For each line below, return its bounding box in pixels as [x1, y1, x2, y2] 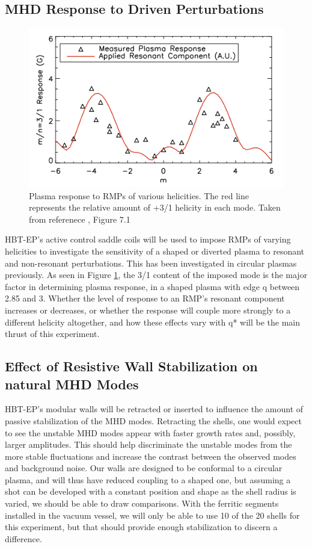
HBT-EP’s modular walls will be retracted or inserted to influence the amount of [5, 403, 304, 415]
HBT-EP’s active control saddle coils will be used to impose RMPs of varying [5, 233, 291, 246]
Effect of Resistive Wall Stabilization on [5, 357, 258, 375]
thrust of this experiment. [5, 327, 100, 340]
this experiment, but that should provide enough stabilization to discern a [5, 521, 278, 533]
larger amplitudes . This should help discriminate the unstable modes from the [5, 438, 292, 451]
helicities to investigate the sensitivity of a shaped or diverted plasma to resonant [5, 244, 305, 257]
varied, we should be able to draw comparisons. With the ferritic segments [5, 497, 279, 510]
